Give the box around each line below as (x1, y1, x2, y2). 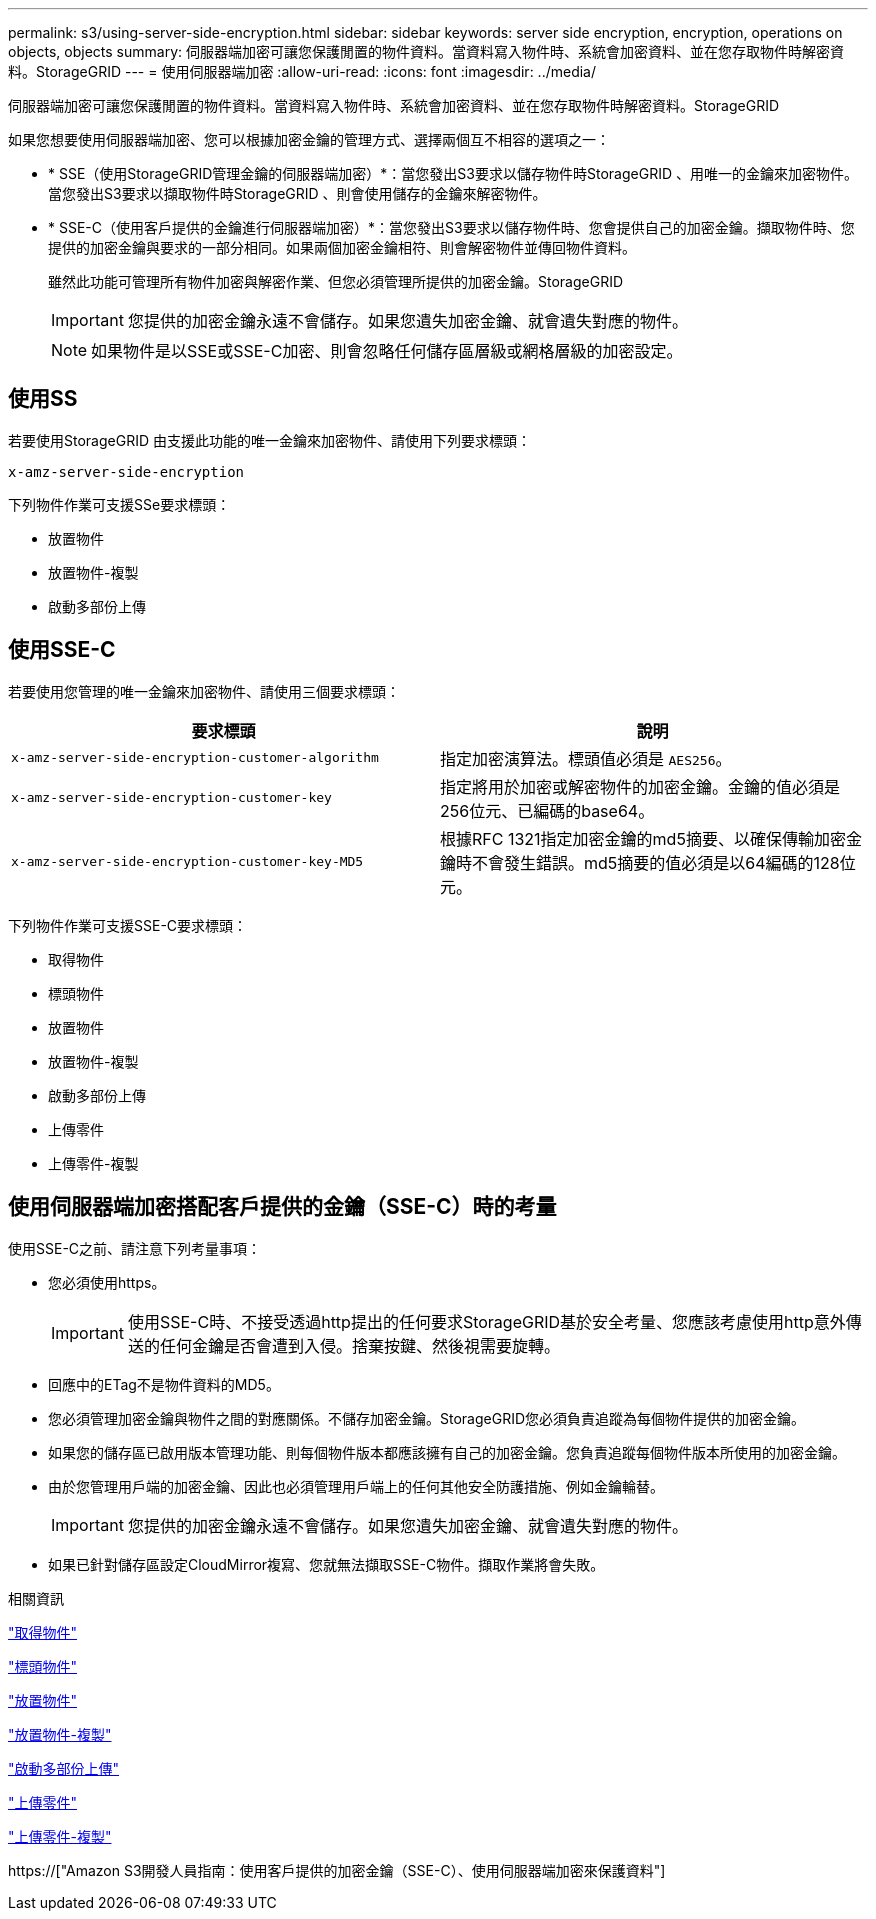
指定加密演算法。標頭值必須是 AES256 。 (440, 748, 732, 769)
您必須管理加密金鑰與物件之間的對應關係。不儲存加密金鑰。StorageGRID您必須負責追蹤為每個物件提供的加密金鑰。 (48, 1409, 806, 1427)
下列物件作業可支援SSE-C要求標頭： (8, 916, 248, 934)
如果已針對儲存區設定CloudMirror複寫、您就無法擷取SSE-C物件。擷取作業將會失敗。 (48, 1555, 605, 1573)
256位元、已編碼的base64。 (440, 800, 655, 821)
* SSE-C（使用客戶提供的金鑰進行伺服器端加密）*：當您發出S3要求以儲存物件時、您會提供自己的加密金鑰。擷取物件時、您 (48, 219, 855, 236)
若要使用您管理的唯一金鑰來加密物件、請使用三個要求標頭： (8, 682, 400, 700)
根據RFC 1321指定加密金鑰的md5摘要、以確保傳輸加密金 (440, 828, 862, 849)
